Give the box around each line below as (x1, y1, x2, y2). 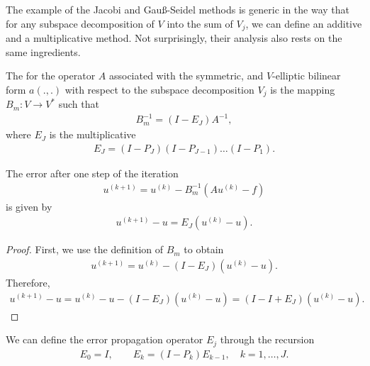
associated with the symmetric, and (108, 68, 264, 83)
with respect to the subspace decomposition (65, 82, 254, 96)
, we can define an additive (245, 16, 362, 30)
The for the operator (6, 68, 96, 83)
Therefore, (6, 274, 50, 289)
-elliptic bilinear (272, 68, 341, 83)
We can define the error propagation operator (6, 332, 203, 347)
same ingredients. (6, 44, 81, 59)
